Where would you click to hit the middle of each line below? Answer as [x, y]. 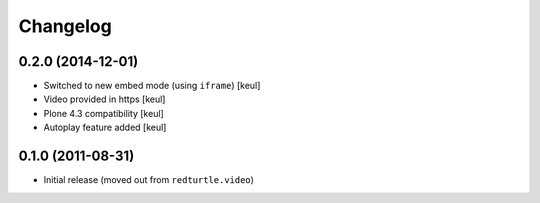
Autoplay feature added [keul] [105, 127]
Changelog [65, 26]
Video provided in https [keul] [104, 99]
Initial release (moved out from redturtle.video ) [149, 180]
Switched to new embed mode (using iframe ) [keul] [152, 86]
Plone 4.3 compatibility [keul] [103, 113]
